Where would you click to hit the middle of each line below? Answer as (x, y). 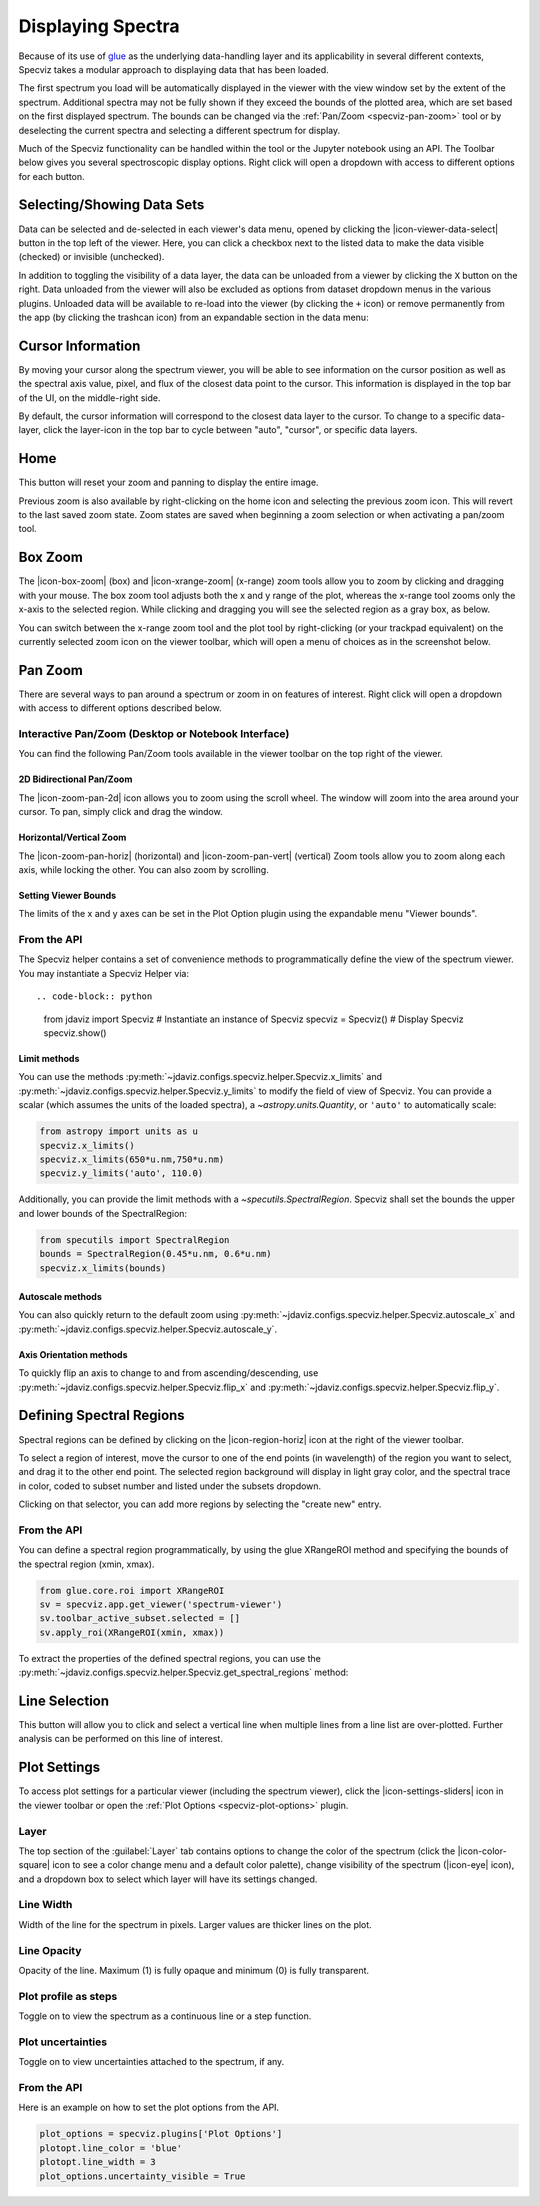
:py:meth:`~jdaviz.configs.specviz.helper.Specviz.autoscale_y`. (148, 1329)
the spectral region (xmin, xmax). (86, 1564)
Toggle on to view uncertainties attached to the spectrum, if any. (151, 2062)
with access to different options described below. (120, 708)
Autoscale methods (60, 1297)
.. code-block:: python (94, 996)
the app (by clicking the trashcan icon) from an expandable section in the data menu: (193, 317)
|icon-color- (482, 1851)
